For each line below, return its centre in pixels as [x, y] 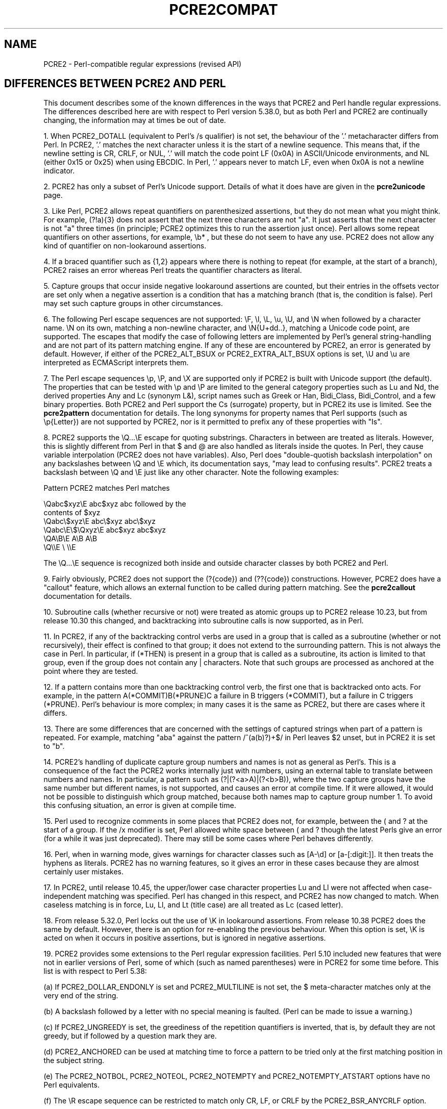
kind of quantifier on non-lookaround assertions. [125, 246]
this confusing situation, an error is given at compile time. [140, 805]
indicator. [59, 171]
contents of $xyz [72, 513]
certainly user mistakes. [84, 872]
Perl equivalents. [71, 1085]
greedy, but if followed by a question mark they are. [130, 1036]
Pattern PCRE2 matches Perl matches [107, 488]
